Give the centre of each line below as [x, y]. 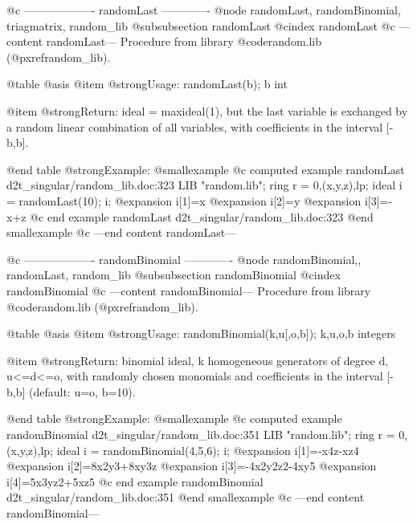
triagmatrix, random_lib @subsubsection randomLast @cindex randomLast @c [201, 25]
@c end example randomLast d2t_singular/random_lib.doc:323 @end [202, 216]
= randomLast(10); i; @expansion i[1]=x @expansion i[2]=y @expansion [184, 200]
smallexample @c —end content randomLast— [122, 232]
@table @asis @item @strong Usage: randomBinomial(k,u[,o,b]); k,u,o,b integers [201, 333]
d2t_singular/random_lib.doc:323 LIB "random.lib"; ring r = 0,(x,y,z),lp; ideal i [204, 185]
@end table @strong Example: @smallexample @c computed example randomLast [206, 169]
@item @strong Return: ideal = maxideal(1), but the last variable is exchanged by [207, 110]
